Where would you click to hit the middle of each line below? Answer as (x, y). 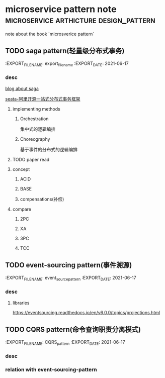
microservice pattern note (61, 9)
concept (21, 169)
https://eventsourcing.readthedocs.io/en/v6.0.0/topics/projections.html (86, 312)
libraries (21, 303)
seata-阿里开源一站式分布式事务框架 (43, 99)
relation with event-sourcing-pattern (51, 369)
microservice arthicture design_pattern (80, 20)
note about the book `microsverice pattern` (50, 34)
